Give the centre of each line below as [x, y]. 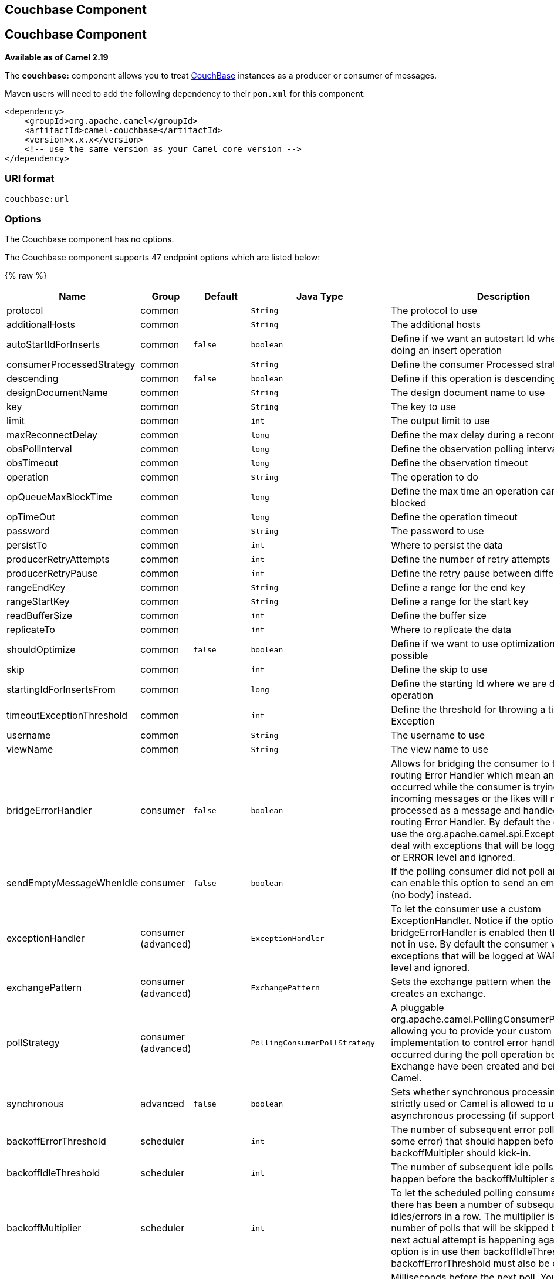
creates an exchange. [439, 994]
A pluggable [418, 1008]
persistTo [27, 545]
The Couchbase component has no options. [89, 239]
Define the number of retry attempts [471, 559]
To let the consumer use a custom [466, 909]
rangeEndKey [36, 588]
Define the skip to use [439, 670]
